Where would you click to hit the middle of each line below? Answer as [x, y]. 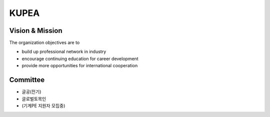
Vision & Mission [36, 31]
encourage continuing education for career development [80, 58]
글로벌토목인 [34, 99]
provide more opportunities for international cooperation [80, 66]
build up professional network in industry [64, 52]
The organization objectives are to [44, 43]
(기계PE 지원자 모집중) [43, 106]
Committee [27, 80]
